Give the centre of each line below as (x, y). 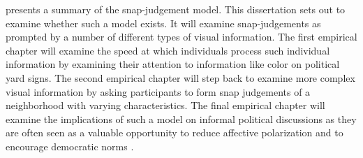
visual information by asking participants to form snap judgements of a (158, 91)
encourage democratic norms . (70, 146)
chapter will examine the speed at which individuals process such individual (168, 50)
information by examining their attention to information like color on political (173, 64)
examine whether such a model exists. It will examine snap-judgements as (163, 23)
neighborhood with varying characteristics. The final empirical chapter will (165, 105)
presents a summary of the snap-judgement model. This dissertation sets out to (176, 9)
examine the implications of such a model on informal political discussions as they (181, 118)
